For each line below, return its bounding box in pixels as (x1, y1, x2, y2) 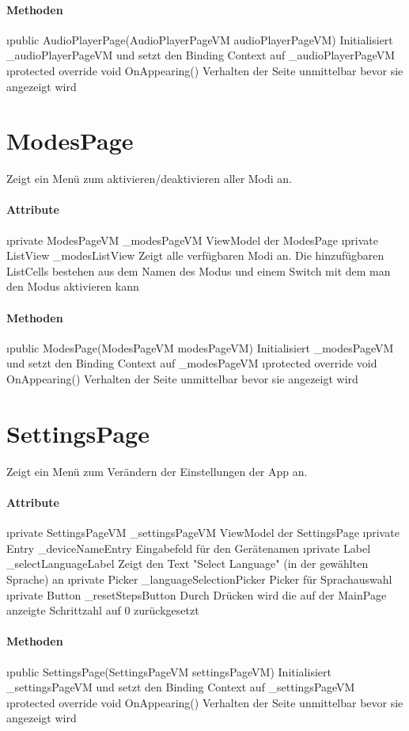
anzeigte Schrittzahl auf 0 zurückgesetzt (6, 602, 199, 619)
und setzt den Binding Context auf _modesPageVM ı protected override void (6, 355, 377, 371)
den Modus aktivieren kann (6, 278, 139, 295)
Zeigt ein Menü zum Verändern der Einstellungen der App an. (6, 463, 308, 479)
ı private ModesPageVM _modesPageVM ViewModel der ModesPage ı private (6, 231, 378, 248)
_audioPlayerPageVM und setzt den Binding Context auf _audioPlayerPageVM (6, 47, 396, 63)
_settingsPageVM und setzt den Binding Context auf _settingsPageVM (6, 679, 355, 695)
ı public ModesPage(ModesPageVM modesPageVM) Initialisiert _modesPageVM (6, 339, 394, 356)
